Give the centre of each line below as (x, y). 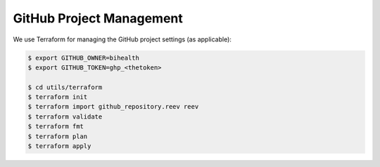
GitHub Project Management (98, 18)
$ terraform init (58, 97)
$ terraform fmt (56, 127)
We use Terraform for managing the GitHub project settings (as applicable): (122, 39)
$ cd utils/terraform (65, 87)
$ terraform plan (58, 136)
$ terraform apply (59, 146)
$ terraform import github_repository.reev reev (113, 107)
